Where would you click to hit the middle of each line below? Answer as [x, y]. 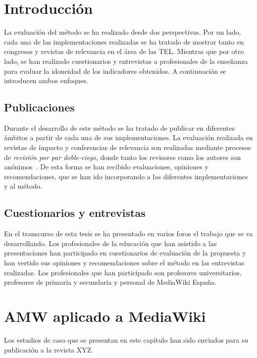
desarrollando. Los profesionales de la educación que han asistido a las [110, 243]
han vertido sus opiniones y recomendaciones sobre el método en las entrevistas [124, 263]
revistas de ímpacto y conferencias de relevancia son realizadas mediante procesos [128, 147]
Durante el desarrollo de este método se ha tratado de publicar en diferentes [120, 128]
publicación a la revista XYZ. [49, 349]
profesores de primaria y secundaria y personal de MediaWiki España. [110, 282]
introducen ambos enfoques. [46, 80]
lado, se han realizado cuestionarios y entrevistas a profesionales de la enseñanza [126, 61]
